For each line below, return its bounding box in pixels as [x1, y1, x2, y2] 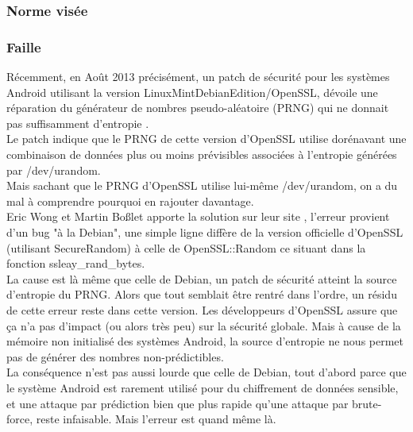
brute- [352, 395, 382, 411]
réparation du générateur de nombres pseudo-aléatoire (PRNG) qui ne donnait [6, 99, 389, 116]
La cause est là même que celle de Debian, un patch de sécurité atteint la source [6, 270, 397, 287]
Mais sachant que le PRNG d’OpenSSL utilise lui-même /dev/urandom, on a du [6, 177, 398, 194]
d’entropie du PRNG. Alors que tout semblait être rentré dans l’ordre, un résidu [6, 286, 397, 303]
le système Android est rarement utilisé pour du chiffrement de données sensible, [6, 379, 399, 395]
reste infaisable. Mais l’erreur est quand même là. [36, 411, 276, 427]
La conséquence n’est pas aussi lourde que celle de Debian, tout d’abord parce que [6, 364, 407, 380]
